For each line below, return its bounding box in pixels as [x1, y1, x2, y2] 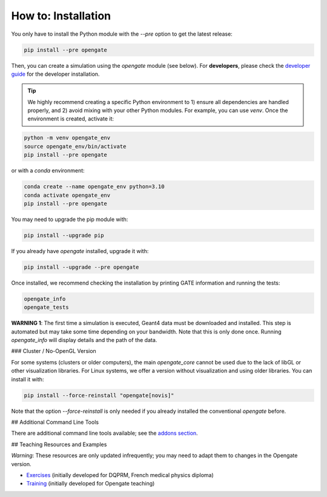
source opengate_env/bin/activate [24, 143, 127, 150]
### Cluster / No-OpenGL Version [11, 347, 96, 355]
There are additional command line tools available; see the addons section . [11, 430, 198, 437]
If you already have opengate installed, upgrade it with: [11, 247, 149, 254]
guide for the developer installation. [11, 70, 100, 77]
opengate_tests [24, 304, 69, 311]
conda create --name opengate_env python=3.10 [24, 183, 165, 190]
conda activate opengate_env [24, 191, 111, 199]
